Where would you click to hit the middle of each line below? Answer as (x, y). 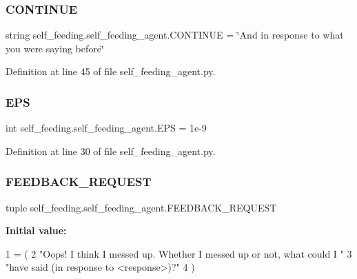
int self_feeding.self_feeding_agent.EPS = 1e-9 (106, 128)
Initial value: (36, 230)
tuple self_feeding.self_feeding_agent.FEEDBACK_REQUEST (141, 207)
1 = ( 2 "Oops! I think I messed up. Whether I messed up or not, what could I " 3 (179, 253)
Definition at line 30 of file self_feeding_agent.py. (111, 151)
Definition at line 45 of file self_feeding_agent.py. (111, 71)
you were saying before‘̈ (55, 48)
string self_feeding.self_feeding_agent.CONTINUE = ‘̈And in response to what (175, 35)
